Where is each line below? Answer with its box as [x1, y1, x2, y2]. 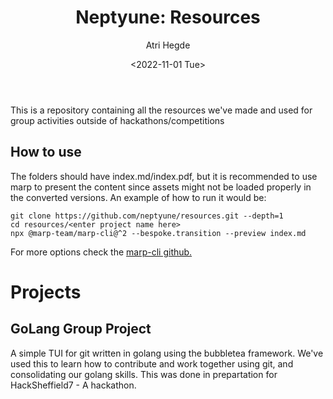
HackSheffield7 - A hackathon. [10, 379, 137, 391]
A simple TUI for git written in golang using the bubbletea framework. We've [10, 347, 324, 359]
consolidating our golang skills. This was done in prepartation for [10, 368, 278, 380]
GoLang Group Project [10, 321, 152, 338]
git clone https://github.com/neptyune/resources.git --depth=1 [10, 211, 284, 221]
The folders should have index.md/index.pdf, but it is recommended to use [10, 170, 318, 182]
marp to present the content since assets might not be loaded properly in [10, 181, 312, 193]
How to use [10, 144, 82, 161]
